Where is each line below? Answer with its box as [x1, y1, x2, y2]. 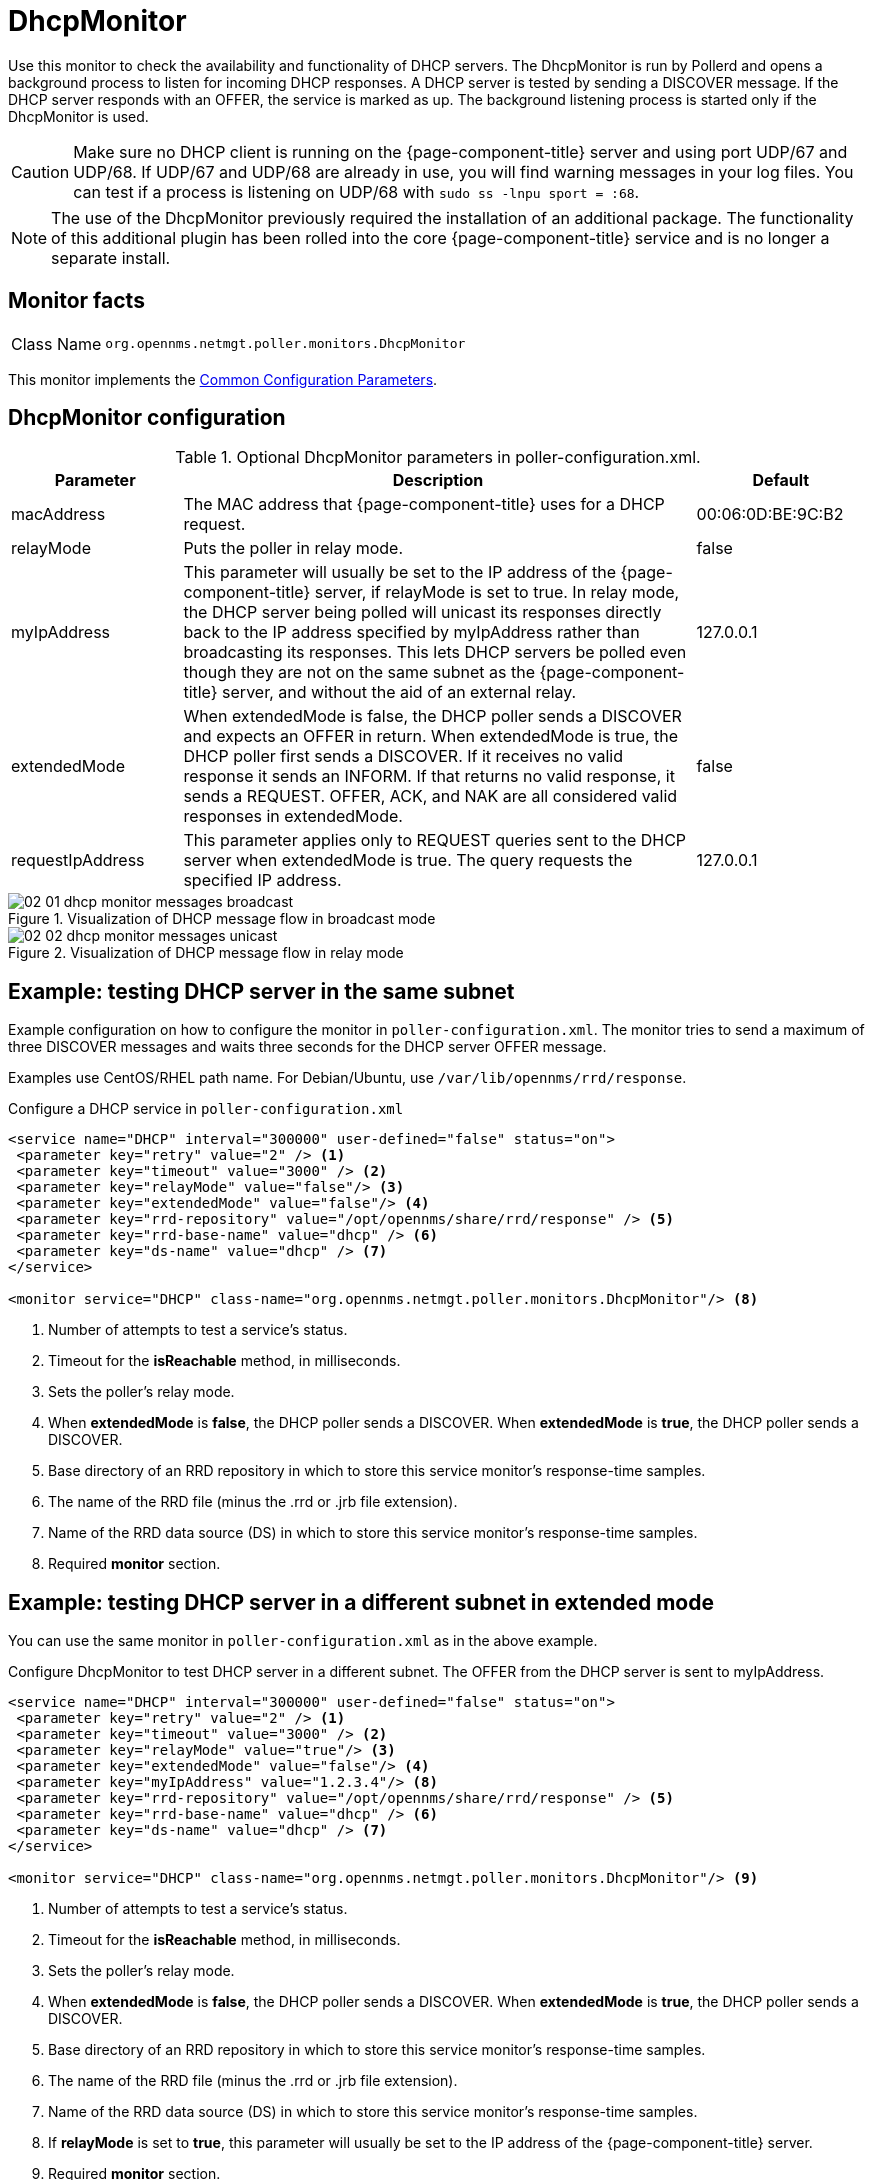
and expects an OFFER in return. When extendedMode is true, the [183, 726, 679, 747]
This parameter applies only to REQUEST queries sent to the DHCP [183, 830, 687, 851]
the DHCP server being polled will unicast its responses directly [183, 602, 662, 623]
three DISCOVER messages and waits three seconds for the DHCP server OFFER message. [8, 1038, 607, 1056]
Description [392, 470, 484, 491]
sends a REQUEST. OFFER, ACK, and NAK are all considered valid [183, 786, 678, 807]
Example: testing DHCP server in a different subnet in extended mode [8, 1589, 714, 1615]
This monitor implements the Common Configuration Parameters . [8, 370, 438, 388]
